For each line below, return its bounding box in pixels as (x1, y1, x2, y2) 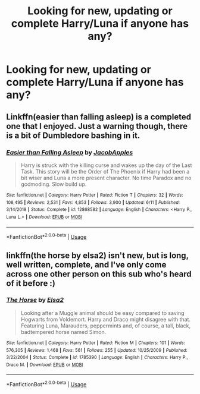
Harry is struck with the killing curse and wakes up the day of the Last (20, 162, 192, 169)
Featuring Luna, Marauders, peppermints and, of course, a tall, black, (20, 322, 191, 329)
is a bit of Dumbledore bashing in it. (6, 130, 140, 140)
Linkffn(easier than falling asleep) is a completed (6, 112, 192, 122)
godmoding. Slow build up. (20, 180, 87, 188)
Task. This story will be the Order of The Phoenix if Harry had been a (20, 168, 190, 175)
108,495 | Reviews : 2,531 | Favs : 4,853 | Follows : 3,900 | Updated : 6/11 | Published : (6, 199, 180, 206)
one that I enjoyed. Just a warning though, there (6, 121, 188, 131)
